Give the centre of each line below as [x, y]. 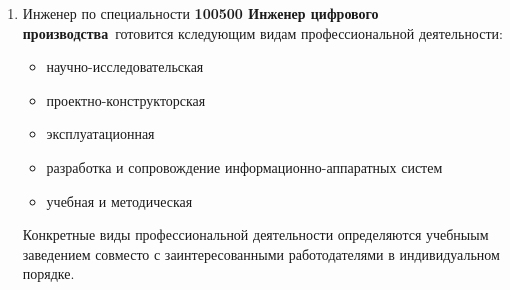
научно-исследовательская [125, 66]
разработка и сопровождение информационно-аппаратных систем [244, 166]
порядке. [48, 273]
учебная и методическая [119, 200]
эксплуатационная [100, 133]
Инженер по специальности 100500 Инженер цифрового [200, 13]
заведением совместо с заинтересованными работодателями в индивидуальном [261, 253]
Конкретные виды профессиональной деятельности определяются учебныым [255, 234]
